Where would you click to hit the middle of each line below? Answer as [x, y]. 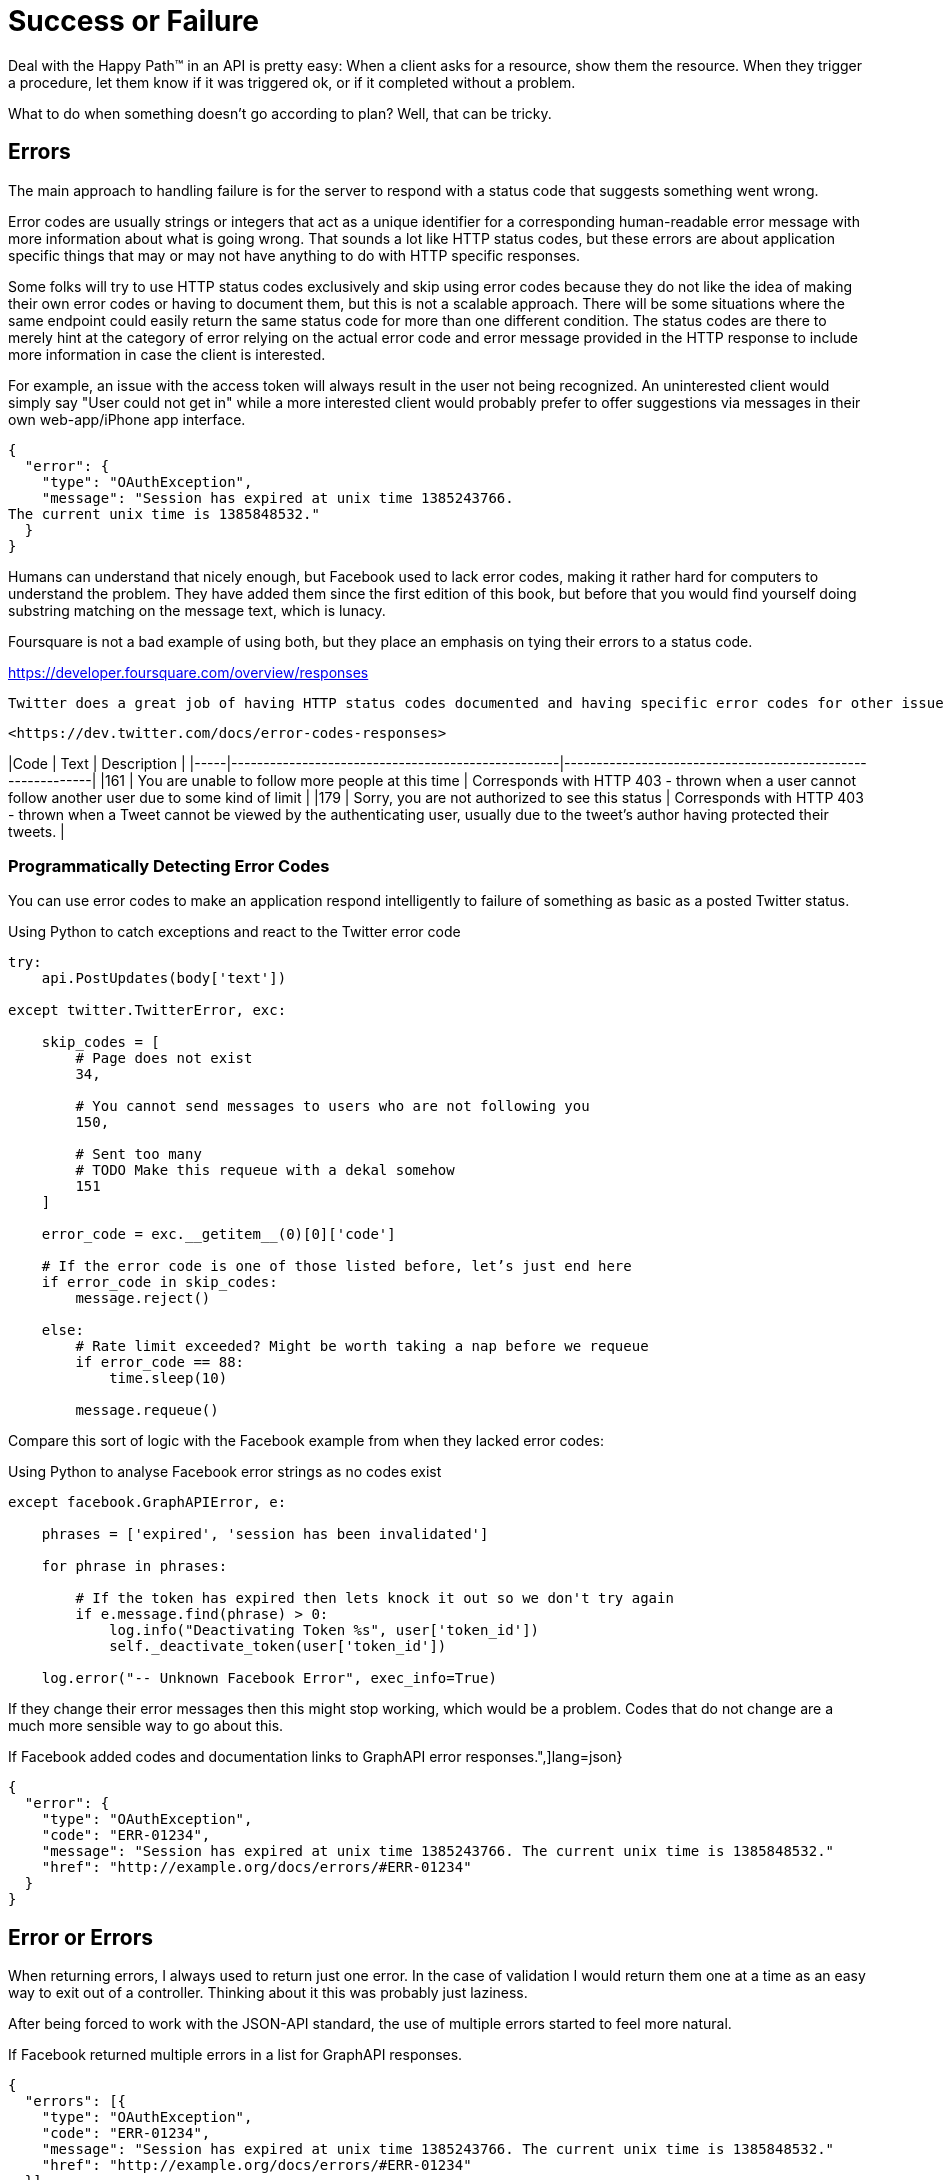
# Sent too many [138, 1154]
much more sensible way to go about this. [146, 1726]
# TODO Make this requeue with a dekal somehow [265, 1170]
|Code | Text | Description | [97, 763]
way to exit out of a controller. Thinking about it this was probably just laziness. [268, 1993]
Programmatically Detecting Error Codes [169, 865]
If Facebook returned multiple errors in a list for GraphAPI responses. [235, 2055]
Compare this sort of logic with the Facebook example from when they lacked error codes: [306, 1441]
